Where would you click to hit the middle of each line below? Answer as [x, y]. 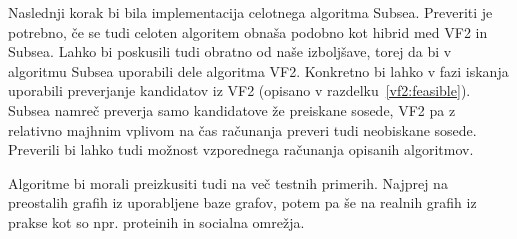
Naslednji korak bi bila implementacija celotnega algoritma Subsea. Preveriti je [250, 12]
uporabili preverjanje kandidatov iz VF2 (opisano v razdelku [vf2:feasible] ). [239, 90]
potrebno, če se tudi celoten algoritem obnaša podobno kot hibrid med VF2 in [248, 31]
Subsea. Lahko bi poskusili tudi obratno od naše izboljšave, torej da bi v [230, 51]
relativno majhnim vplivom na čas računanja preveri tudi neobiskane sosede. [242, 129]
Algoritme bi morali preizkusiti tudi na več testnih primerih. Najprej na [228, 182]
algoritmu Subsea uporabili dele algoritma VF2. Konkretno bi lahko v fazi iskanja [258, 70]
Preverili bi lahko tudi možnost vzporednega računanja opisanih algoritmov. [241, 149]
